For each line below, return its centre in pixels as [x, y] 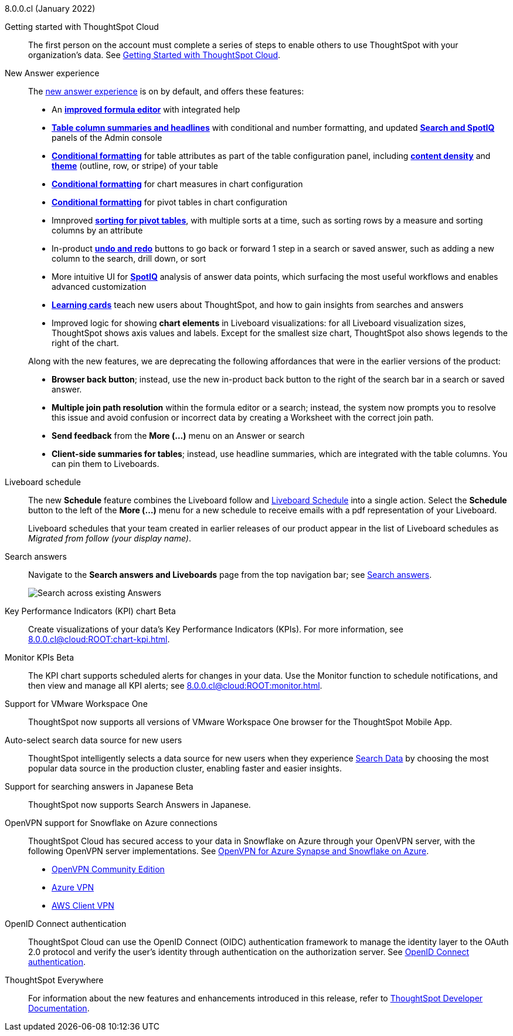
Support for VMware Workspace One [76, 704]
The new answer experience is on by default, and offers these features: [166, 91]
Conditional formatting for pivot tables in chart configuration [170, 202]
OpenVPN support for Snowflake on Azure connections [111, 823]
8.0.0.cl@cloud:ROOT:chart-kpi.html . [99, 639]
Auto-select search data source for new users [94, 740]
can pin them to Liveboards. [106, 464]
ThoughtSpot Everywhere [54, 980]
